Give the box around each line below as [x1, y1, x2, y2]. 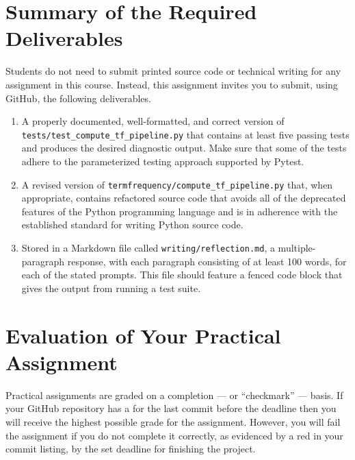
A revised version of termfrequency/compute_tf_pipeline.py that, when [21, 177, 333, 191]
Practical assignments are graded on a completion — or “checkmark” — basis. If [5, 387, 343, 402]
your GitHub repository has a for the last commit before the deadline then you [5, 401, 337, 415]
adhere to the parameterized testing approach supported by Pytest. [21, 154, 304, 168]
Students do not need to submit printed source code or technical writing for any [5, 64, 341, 78]
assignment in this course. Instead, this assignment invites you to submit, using [5, 77, 338, 91]
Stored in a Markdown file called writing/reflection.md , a [21, 240, 275, 254]
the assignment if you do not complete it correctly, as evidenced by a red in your [5, 428, 343, 442]
